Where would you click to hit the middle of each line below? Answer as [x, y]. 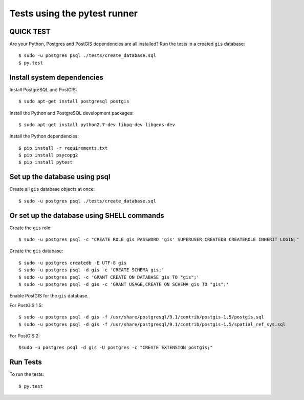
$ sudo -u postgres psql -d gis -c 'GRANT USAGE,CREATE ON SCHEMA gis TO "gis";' [124, 284]
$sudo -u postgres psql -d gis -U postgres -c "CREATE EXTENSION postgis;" [116, 348]
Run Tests [26, 362]
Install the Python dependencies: [44, 136]
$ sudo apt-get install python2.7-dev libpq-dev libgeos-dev [97, 125]
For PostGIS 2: [25, 335]
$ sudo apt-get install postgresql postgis [74, 102]
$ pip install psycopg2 [48, 155]
